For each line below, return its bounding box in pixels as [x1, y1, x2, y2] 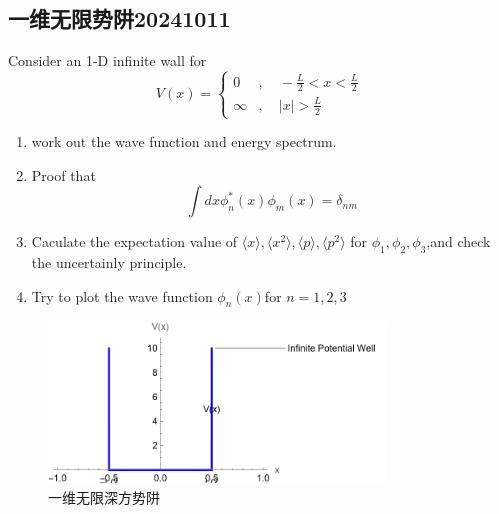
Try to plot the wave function [31, 285, 213, 306]
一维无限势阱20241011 [8, 3, 231, 34]
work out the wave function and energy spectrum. [31, 131, 337, 152]
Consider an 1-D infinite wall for [8, 50, 207, 71]
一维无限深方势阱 [48, 486, 160, 507]
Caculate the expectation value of [31, 231, 238, 252]
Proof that [31, 164, 96, 185]
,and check [426, 231, 491, 252]
